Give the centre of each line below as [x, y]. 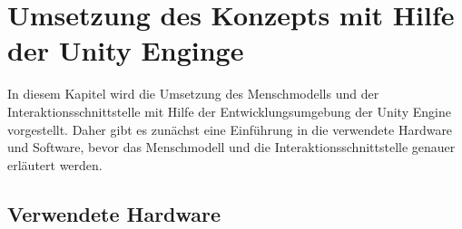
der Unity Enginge [126, 50]
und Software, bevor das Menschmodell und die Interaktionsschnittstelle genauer [231, 147]
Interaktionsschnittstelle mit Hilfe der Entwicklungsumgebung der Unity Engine [229, 111]
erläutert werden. [55, 164]
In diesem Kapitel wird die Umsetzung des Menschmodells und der [193, 94]
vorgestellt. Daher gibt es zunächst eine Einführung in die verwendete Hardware [230, 129]
